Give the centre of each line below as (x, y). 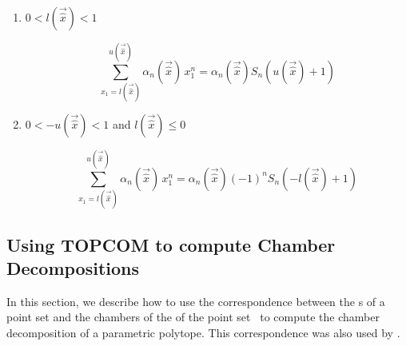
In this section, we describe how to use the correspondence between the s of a (196, 301)
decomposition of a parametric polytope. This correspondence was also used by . (203, 333)
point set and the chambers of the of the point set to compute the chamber (193, 317)
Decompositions (73, 268)
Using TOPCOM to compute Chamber (171, 244)
